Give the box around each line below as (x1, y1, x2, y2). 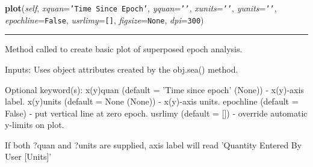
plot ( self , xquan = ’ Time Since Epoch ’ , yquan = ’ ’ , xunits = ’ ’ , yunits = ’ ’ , (5, 2, 277, 14)
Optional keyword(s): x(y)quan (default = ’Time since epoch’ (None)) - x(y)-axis (5, 83, 304, 96)
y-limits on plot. (5, 118, 64, 131)
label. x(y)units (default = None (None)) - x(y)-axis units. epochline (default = (5, 95, 299, 108)
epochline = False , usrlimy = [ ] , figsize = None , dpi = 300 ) (5, 13, 204, 26)
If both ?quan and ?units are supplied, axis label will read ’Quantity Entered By (5, 138, 302, 151)
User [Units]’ (5, 150, 52, 163)
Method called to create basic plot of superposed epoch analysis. (5, 43, 243, 55)
